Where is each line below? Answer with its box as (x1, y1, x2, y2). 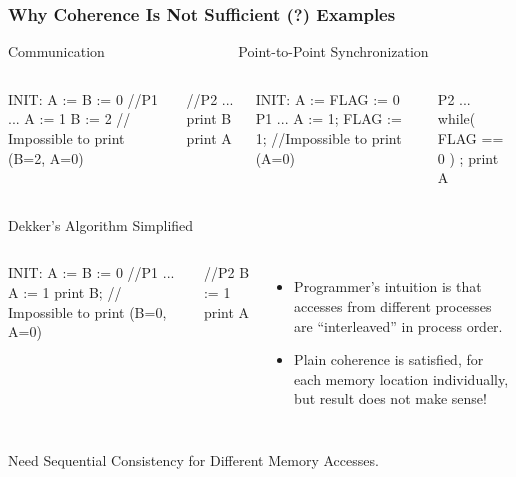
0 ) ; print (437, 147, 499, 168)
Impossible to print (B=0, (8, 301, 167, 322)
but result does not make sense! (294, 388, 487, 409)
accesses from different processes (294, 296, 492, 317)
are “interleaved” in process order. (294, 315, 503, 336)
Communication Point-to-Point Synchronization (8, 41, 429, 62)
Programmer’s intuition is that (294, 276, 482, 297)
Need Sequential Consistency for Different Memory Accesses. (8, 450, 379, 470)
